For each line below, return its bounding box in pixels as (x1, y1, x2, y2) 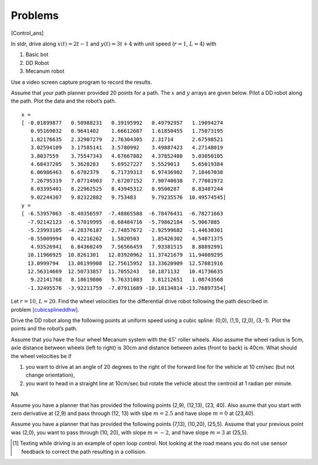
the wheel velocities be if (11, 352, 72, 359)
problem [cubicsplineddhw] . (11, 306, 79, 313)
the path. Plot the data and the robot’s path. (11, 97, 117, 104)
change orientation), (25, 372, 75, 379)
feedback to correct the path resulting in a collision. (21, 448, 147, 455)
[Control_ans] (11, 30, 44, 37)
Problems (11, 9, 59, 22)
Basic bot (25, 51, 49, 58)
